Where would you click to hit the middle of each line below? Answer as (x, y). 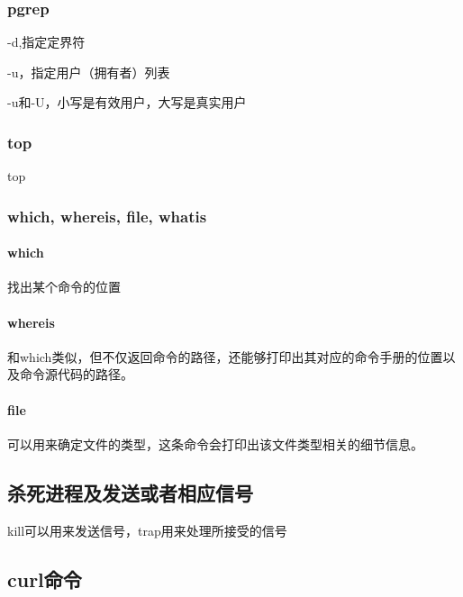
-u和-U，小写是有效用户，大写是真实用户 (127, 102)
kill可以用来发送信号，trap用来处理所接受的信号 (147, 530)
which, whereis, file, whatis (107, 216)
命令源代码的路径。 (76, 374)
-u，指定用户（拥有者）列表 (89, 72)
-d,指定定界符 (46, 42)
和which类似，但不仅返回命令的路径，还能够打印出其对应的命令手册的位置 (225, 356)
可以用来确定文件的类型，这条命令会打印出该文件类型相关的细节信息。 (215, 443)
